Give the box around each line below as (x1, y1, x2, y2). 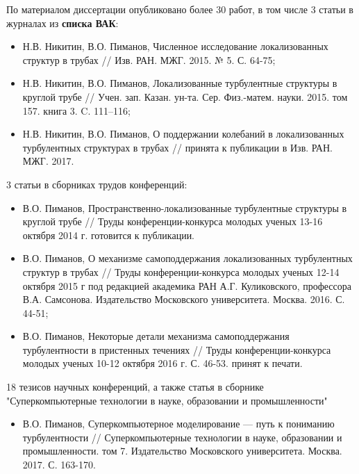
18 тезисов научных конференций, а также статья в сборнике (6, 379, 264, 394)
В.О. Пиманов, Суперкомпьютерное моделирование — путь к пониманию (22, 416, 335, 431)
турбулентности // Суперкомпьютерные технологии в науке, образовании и (22, 430, 342, 444)
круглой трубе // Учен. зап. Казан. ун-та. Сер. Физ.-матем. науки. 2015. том (22, 89, 348, 104)
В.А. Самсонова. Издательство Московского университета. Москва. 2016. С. (22, 292, 345, 307)
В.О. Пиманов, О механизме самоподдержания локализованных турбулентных (22, 251, 353, 265)
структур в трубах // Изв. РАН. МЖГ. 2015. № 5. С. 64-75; (22, 52, 276, 67)
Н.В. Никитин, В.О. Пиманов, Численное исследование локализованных (22, 39, 328, 54)
